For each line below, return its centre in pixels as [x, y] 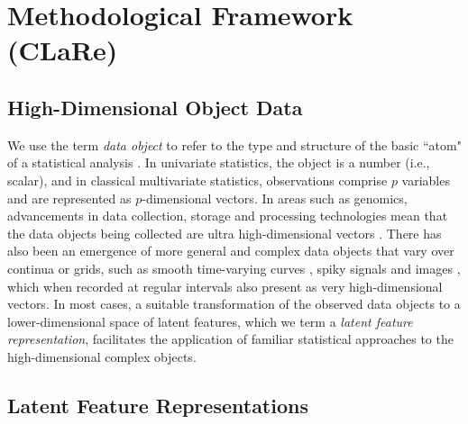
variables [426, 180]
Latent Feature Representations [158, 405]
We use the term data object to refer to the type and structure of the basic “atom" [234, 144]
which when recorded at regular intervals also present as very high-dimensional [225, 286]
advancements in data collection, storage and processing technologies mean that [228, 216]
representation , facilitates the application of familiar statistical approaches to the [230, 339]
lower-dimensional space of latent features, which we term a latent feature [210, 321]
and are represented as [69, 198]
